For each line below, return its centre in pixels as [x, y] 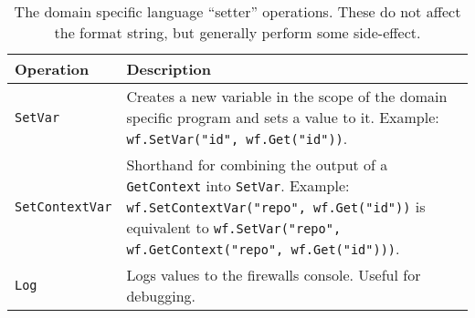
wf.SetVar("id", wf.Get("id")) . [237, 138]
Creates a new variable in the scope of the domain [287, 96]
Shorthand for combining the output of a [257, 164]
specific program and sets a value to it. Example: [283, 117]
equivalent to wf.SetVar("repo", [234, 227]
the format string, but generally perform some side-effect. [237, 32]
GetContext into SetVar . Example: [238, 185]
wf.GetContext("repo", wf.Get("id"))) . [263, 248]
